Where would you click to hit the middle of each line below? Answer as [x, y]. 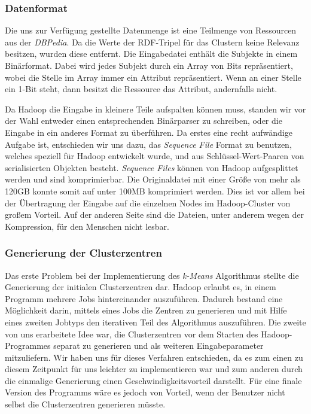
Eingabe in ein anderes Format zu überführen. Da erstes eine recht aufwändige [149, 132]
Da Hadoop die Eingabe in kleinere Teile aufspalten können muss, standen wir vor [155, 109]
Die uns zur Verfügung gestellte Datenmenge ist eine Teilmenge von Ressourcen [151, 30]
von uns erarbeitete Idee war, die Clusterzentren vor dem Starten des [132, 334]
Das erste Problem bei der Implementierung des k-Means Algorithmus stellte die [152, 275]
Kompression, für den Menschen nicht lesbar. [87, 226]
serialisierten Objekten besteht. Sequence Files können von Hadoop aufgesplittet [152, 167]
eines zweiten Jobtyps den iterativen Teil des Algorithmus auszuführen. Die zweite [155, 322]
